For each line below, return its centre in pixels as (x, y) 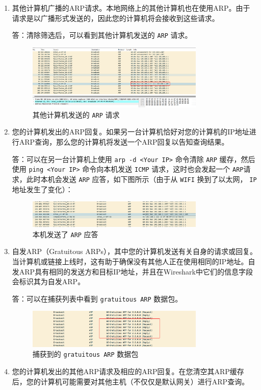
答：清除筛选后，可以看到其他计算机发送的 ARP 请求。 (102, 35)
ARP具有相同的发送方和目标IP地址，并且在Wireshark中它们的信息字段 (136, 271)
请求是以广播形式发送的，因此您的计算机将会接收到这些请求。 (115, 18)
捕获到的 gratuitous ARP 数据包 (85, 354)
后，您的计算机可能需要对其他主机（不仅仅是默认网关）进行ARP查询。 (130, 381)
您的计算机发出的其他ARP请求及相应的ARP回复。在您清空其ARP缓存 (128, 371)
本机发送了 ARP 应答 (65, 234)
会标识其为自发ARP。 (48, 281)
